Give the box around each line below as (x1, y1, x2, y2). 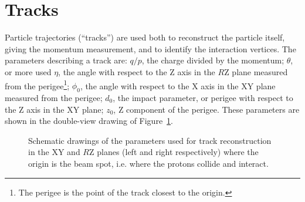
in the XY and (28, 146, 80, 158)
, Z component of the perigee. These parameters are (113, 103, 300, 115)
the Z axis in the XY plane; (5, 103, 104, 115)
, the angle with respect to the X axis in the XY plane (80, 79, 276, 92)
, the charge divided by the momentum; (141, 54, 284, 66)
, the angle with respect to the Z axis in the (58, 65, 215, 78)
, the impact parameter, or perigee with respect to (113, 91, 293, 103)
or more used (5, 65, 52, 78)
